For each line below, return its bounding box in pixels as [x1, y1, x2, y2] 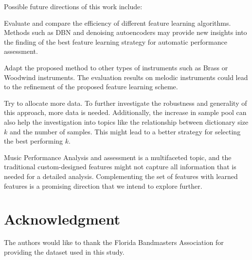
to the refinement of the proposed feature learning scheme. [4, 81, 178, 92]
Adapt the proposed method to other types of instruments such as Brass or [4, 62, 228, 72]
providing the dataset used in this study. [4, 246, 125, 257]
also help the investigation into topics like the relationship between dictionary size [4, 116, 249, 127]
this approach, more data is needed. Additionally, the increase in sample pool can [4, 107, 247, 117]
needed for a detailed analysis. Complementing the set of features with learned [4, 171, 238, 181]
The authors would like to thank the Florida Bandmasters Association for [4, 237, 224, 247]
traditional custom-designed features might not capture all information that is [4, 162, 236, 172]
